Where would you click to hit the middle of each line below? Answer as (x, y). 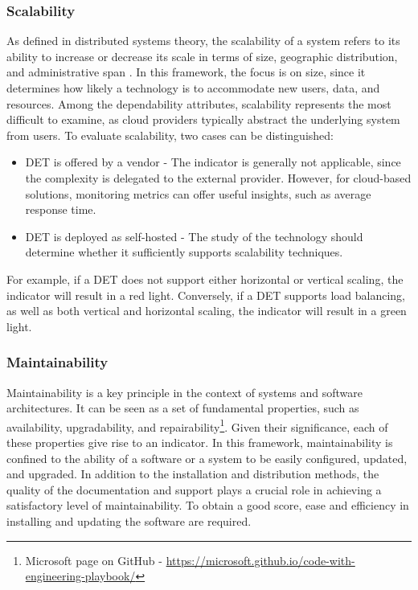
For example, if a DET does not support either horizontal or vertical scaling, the (205, 279)
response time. (61, 209)
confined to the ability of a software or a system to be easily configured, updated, (207, 458)
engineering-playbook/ (80, 576)
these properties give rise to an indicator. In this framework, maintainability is (200, 442)
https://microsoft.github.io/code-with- (260, 560)
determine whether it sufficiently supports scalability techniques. (184, 252)
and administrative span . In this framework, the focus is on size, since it (186, 72)
